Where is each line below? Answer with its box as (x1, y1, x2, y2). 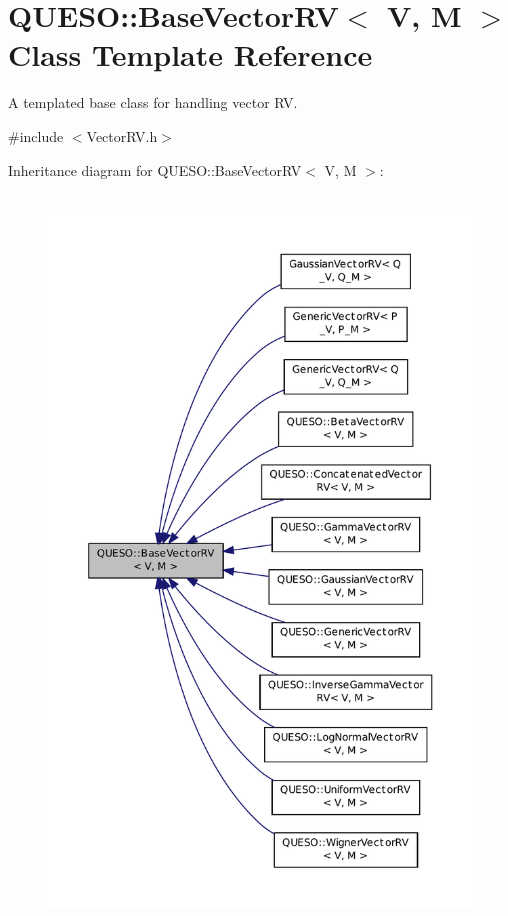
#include (8, 125, 64, 146)
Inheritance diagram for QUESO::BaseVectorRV (8, 159, 302, 180)
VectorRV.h (86, 125, 158, 146)
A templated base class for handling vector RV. (8, 92, 298, 113)
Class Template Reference (8, 34, 373, 75)
